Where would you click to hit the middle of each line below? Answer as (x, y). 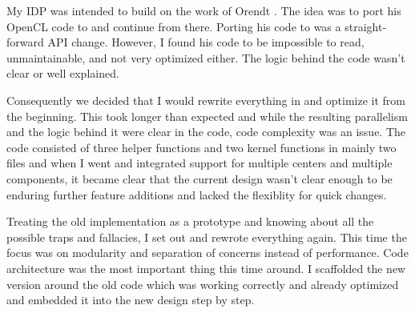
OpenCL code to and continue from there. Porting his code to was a (174, 26)
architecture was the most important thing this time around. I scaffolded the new (206, 268)
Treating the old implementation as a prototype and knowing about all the (190, 221)
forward (25, 42)
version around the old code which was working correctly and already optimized (203, 284)
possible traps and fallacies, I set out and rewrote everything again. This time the (207, 237)
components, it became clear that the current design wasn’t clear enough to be (199, 178)
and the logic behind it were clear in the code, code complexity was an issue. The (206, 132)
